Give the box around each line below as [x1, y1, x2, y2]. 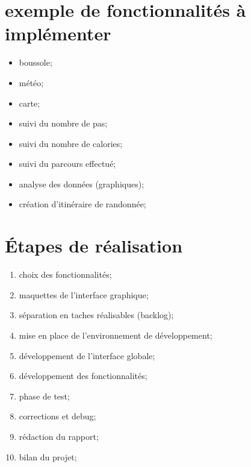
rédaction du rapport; [19, 430, 99, 442]
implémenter [5, 21, 111, 46]
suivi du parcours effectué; [19, 157, 116, 170]
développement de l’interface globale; [19, 349, 155, 362]
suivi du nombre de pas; [19, 117, 108, 130]
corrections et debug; [19, 410, 96, 422]
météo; [19, 76, 44, 89]
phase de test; [19, 389, 70, 402]
